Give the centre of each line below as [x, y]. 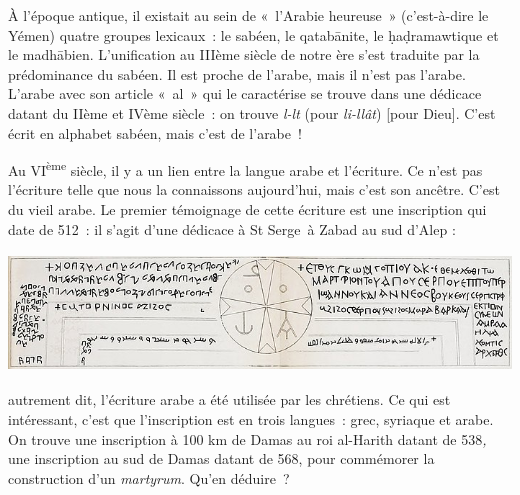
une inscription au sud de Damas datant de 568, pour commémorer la [221, 458]
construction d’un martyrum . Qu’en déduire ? [149, 477]
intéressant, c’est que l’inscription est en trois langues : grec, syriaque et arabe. [251, 418]
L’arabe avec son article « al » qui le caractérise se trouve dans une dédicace [245, 93]
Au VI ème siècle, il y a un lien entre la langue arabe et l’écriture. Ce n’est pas [245, 168]
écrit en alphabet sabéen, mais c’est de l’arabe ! [155, 132]
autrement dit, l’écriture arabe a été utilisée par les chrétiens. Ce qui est [229, 399]
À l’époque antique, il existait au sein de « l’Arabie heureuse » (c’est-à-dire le [248, 15]
